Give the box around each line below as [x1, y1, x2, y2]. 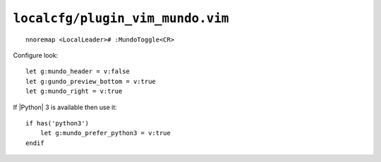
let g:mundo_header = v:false [25, 68, 131, 75]
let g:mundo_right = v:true [25, 87, 123, 95]
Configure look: [13, 51, 59, 59]
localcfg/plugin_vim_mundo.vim [13, 11, 229, 26]
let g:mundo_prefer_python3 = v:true [40, 129, 171, 137]
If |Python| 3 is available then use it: [13, 103, 117, 111]
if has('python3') [25, 119, 90, 127]
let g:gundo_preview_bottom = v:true [25, 77, 157, 85]
